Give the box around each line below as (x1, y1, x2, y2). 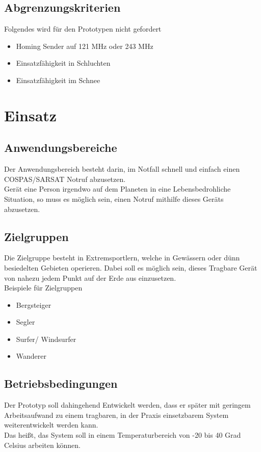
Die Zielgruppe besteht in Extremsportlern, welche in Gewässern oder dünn (4, 252, 240, 263)
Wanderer (16, 351, 47, 361)
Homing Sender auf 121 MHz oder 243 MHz (16, 40, 153, 51)
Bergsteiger (16, 299, 51, 310)
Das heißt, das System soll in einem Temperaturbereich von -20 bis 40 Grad (4, 430, 241, 440)
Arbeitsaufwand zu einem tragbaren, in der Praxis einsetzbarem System (4, 409, 229, 420)
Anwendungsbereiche (4, 140, 117, 155)
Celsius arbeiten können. (4, 439, 81, 450)
